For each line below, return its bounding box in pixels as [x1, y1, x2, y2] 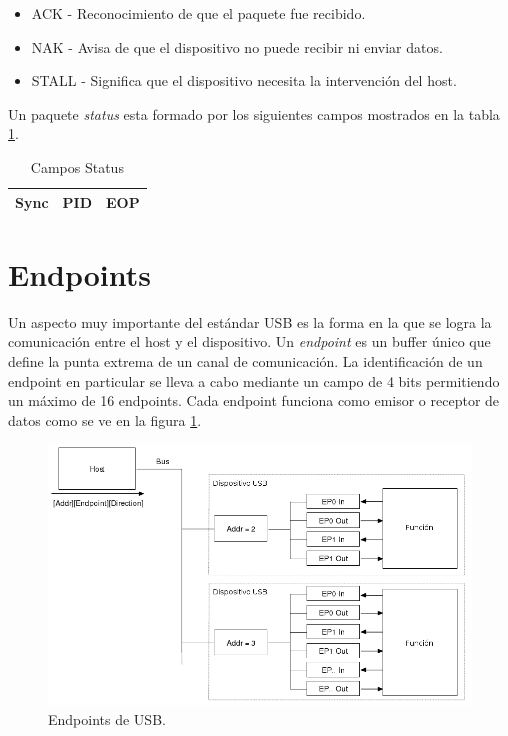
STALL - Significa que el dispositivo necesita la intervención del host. [31, 70, 457, 91]
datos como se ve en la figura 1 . [8, 409, 202, 430]
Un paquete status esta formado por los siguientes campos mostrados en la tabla [8, 103, 500, 124]
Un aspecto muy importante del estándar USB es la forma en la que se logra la [8, 311, 492, 332]
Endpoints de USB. [48, 708, 166, 729]
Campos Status [30, 156, 124, 177]
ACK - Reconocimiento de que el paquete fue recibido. [31, 3, 366, 23]
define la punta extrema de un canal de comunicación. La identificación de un [8, 350, 483, 371]
